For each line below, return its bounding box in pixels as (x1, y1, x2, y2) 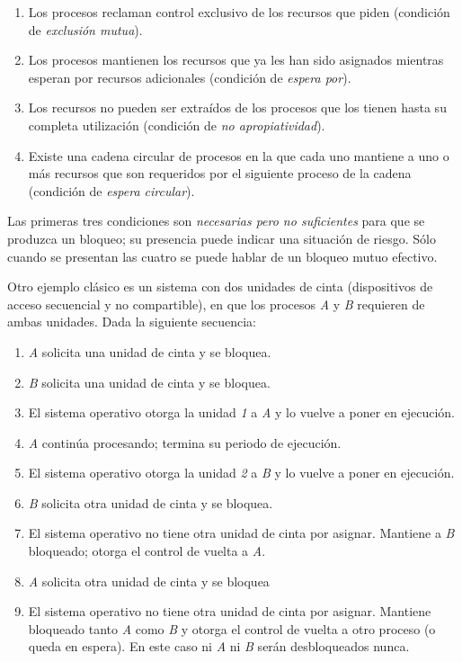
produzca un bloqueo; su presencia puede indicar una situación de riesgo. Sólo (7, 228, 436, 247)
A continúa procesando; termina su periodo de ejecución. (28, 433, 342, 452)
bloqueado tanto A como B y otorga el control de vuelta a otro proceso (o (28, 619, 436, 638)
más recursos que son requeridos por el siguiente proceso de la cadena (28, 164, 412, 183)
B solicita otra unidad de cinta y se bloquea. (28, 493, 273, 512)
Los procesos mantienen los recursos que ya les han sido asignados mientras (28, 50, 444, 69)
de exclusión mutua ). (28, 20, 143, 39)
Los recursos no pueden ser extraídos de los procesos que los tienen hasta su (28, 98, 447, 117)
